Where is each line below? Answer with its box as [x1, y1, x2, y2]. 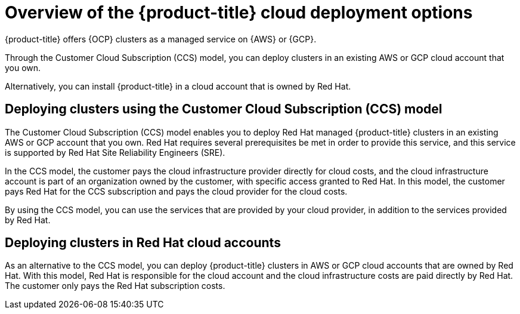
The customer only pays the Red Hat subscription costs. [5, 281, 225, 291]
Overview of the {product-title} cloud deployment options [5, 2, 473, 23]
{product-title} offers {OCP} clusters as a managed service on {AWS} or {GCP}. [5, 33, 317, 44]
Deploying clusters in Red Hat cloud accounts [5, 235, 281, 251]
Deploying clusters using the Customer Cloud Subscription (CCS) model [5, 101, 442, 117]
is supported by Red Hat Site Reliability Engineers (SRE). [5, 147, 225, 158]
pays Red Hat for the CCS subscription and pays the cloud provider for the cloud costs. [5, 186, 348, 196]
